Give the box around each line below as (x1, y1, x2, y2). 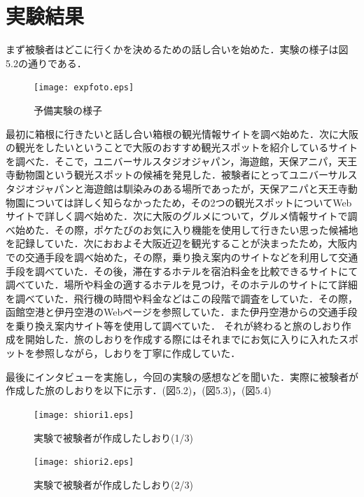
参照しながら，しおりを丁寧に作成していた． (34, 346, 241, 360)
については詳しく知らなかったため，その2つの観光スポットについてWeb (24, 195, 352, 209)
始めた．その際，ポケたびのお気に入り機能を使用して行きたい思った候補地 (15, 222, 358, 237)
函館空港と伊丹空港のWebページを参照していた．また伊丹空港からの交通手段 (6, 304, 358, 319)
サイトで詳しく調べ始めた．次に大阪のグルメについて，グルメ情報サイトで (6, 209, 348, 223)
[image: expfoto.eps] (34, 83, 134, 93)
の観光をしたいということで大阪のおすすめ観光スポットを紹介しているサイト (6, 140, 358, 155)
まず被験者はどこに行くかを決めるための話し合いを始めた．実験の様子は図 (6, 42, 349, 57)
